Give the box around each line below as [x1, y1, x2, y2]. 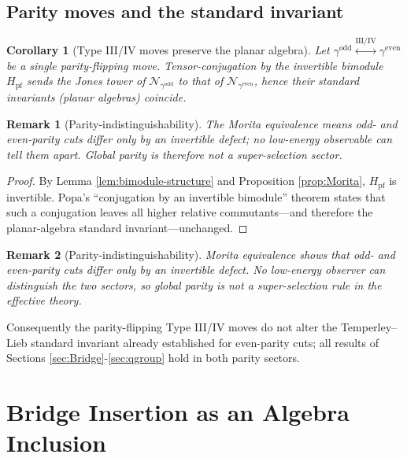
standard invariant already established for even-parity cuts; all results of [31, 334, 379, 350]
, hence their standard [253, 72, 360, 89]
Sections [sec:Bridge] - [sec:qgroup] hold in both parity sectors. [6, 349, 300, 366]
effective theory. [6, 292, 82, 308]
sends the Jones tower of [26, 72, 146, 89]
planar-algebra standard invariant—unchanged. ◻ [6, 220, 248, 235]
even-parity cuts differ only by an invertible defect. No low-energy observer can [6, 261, 386, 278]
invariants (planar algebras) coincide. [6, 88, 187, 105]
